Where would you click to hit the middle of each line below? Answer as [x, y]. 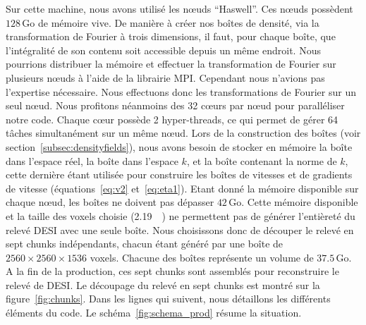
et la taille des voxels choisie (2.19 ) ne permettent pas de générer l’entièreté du [181, 215]
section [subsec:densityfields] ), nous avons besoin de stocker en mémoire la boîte [179, 146]
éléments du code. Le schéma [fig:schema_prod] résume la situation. [154, 313]
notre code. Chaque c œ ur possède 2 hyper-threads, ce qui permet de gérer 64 [172, 119]
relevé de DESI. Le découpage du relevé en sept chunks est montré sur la [163, 284]
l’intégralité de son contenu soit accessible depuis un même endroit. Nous [163, 50]
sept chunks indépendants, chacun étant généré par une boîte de [145, 244]
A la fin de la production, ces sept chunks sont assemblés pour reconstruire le [172, 271]
